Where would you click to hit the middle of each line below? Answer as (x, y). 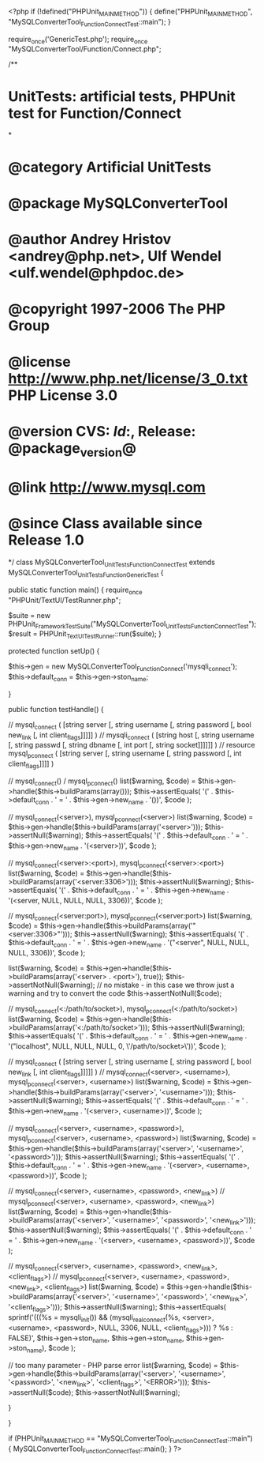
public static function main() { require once (76, 590)
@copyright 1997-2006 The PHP (117, 309)
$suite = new (30, 615)
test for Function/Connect (95, 113)
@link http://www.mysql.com (107, 487)
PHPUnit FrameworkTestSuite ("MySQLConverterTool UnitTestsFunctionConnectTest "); (132, 625)
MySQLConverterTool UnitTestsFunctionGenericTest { (86, 573)
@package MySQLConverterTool (118, 203)
